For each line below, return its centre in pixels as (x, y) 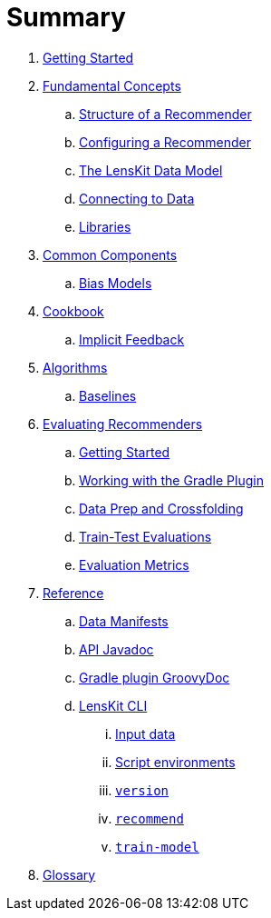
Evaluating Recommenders (123, 424)
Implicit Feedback (132, 339)
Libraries (105, 226)
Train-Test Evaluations (145, 536)
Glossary (69, 874)
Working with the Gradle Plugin (171, 480)
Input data (145, 733)
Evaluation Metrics (134, 564)
